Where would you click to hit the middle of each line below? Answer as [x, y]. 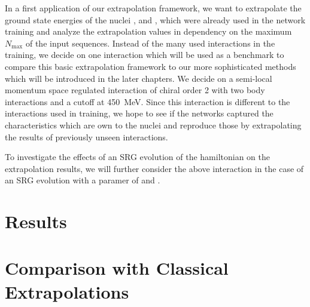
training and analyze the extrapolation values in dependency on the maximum [148, 31]
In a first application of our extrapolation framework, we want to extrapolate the [153, 8]
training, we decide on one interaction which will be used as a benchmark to [145, 55]
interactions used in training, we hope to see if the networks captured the [139, 113]
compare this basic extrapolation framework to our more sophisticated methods [151, 66]
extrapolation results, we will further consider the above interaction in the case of [154, 168]
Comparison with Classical [117, 268]
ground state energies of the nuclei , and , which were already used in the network [155, 19]
